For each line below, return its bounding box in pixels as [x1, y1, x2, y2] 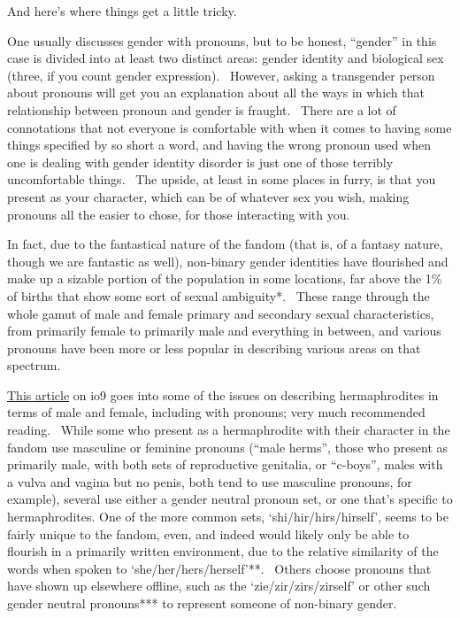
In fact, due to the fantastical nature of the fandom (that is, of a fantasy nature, [7, 235, 443, 253]
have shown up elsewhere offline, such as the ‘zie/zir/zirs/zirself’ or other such [7, 576, 431, 595]
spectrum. [7, 356, 61, 375]
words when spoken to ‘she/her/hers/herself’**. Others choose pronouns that [7, 559, 432, 577]
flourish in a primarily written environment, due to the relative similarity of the [7, 542, 439, 560]
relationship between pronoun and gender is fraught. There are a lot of [7, 100, 396, 119]
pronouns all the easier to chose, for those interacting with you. [7, 205, 350, 223]
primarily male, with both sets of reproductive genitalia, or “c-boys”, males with [7, 455, 443, 474]
